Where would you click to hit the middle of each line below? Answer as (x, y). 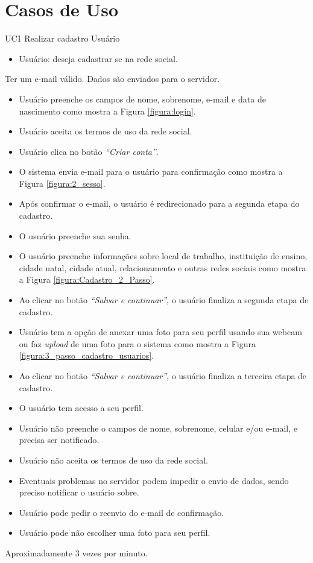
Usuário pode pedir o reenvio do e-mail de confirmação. (122, 512)
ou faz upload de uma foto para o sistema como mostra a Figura (138, 343)
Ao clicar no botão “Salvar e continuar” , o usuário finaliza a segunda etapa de (164, 300)
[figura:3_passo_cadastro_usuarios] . (87, 355)
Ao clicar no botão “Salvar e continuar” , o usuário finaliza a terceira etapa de (163, 376)
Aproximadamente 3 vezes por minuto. (76, 552)
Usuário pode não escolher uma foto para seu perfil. (115, 533)
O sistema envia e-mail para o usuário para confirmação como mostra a (151, 171)
